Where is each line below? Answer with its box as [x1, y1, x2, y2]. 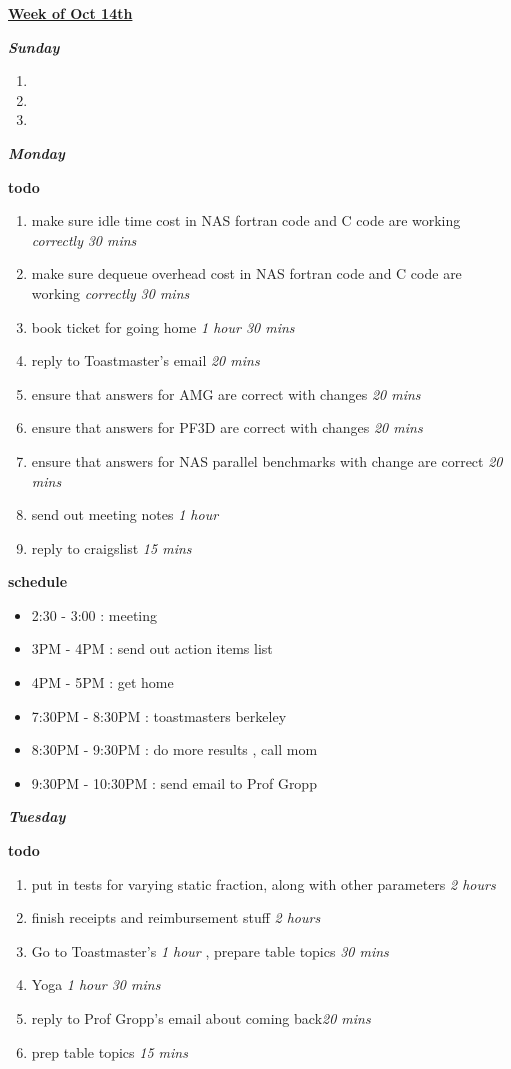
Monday [8, 142, 65, 163]
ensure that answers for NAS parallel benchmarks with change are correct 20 [31, 450, 503, 471]
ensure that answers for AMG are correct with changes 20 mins [31, 383, 421, 404]
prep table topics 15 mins [31, 1041, 188, 1062]
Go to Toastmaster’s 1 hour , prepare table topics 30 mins [31, 940, 389, 961]
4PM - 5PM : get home [31, 672, 174, 693]
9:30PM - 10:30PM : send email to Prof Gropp [31, 772, 317, 793]
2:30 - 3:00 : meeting [31, 604, 157, 625]
